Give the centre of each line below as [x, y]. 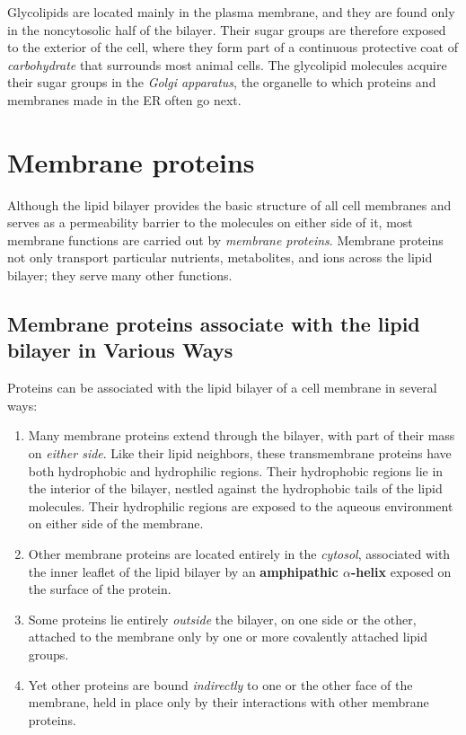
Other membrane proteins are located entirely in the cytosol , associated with [239, 553]
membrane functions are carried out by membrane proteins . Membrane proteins [225, 239]
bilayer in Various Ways [120, 350]
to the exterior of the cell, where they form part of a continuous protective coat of [233, 47]
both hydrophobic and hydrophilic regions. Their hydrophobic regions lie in [236, 470]
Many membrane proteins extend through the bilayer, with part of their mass [242, 435]
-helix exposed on [401, 571]
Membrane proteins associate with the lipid [214, 324]
